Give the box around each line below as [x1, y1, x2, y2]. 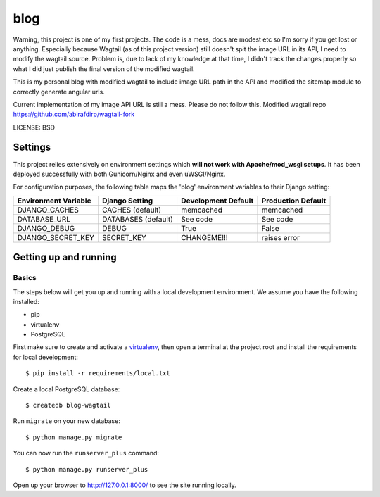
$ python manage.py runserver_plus [25, 465, 148, 473]
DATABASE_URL [17, 214, 70, 224]
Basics [13, 273, 37, 283]
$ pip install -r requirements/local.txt [25, 370, 170, 377]
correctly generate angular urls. [13, 87, 105, 96]
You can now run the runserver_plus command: [13, 449, 160, 458]
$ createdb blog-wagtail [25, 401, 111, 410]
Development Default [180, 196, 254, 206]
